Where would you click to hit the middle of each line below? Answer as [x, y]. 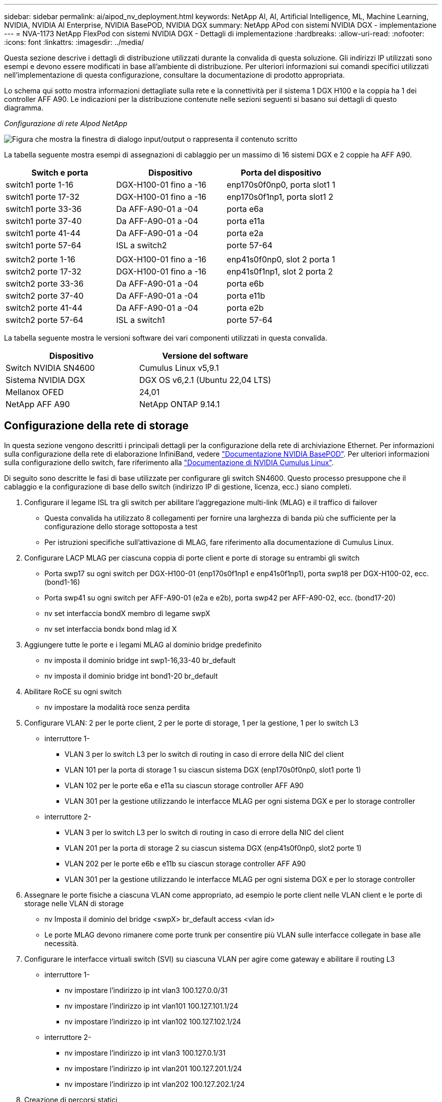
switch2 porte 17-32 [44, 271]
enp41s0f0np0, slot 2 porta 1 [281, 259]
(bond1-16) [62, 582]
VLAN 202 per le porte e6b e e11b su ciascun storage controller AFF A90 [185, 863]
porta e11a [246, 221]
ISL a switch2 [142, 245]
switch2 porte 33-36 [45, 284]
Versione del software [205, 356]
